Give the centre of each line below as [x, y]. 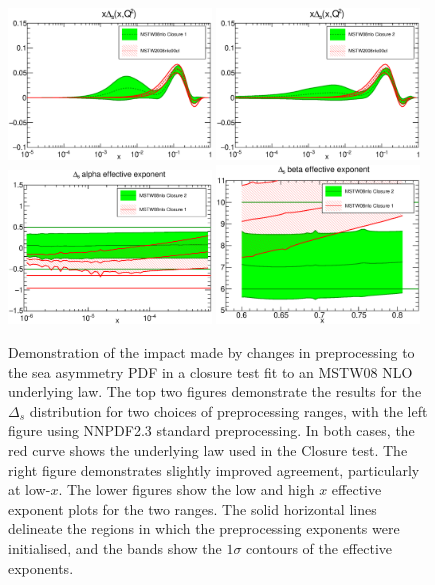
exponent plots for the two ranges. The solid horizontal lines [192, 508]
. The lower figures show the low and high [186, 489]
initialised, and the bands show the [115, 547]
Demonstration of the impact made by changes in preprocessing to [211, 352]
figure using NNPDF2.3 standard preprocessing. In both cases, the [211, 430]
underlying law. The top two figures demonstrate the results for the [215, 391]
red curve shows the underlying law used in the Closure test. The [208, 449]
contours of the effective [319, 547]
